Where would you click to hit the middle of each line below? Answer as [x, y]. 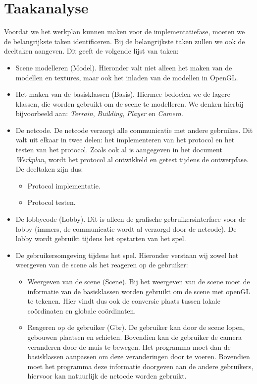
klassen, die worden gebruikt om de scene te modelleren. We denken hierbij [129, 103]
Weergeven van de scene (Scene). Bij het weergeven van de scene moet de [139, 281]
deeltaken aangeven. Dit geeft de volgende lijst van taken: [91, 51]
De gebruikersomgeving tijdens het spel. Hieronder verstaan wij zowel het [127, 255]
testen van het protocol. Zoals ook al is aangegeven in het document [119, 150]
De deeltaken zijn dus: [49, 169]
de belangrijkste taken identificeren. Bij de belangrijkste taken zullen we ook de [125, 41]
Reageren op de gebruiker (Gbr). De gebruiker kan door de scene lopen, [136, 327]
